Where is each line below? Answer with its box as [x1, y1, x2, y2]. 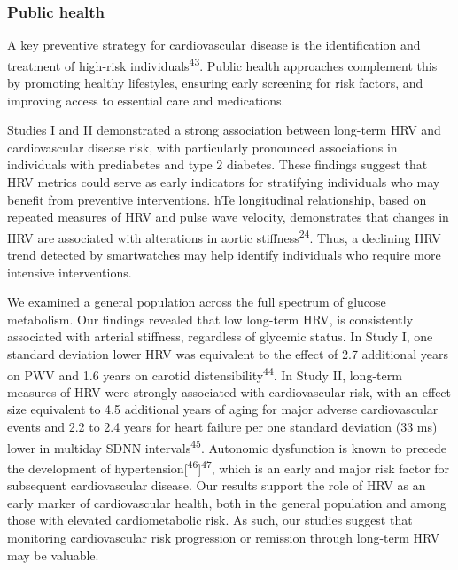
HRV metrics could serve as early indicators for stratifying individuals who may [7, 173, 440, 191]
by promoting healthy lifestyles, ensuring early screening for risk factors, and [7, 74, 423, 92]
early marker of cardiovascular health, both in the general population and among [7, 493, 446, 511]
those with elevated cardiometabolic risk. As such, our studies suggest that [7, 511, 413, 529]
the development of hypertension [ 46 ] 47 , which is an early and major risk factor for [7, 456, 450, 477]
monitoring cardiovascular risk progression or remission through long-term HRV [7, 527, 440, 546]
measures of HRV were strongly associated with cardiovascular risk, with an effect [7, 382, 452, 401]
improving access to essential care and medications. [7, 90, 285, 109]
